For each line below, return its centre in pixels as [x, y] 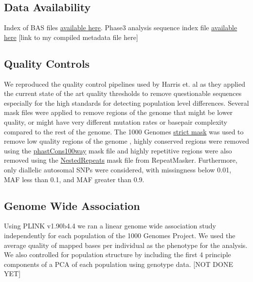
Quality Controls [47, 63]
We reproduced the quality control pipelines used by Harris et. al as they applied [125, 84]
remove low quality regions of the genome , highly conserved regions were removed [127, 141]
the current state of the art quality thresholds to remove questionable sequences [123, 93]
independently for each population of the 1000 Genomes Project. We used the [120, 235]
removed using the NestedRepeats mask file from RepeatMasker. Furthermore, [121, 160]
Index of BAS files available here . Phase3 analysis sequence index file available [121, 28]
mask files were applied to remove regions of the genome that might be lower [118, 112]
